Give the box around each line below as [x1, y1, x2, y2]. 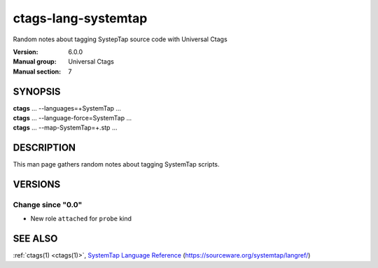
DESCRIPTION [13, 142, 76, 154]
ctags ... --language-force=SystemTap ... [13, 114, 132, 122]
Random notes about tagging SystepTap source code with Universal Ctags [13, 35, 227, 43]
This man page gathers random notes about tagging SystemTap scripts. [13, 160, 220, 169]
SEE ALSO [13, 233, 58, 245]
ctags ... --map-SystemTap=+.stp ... [13, 123, 118, 132]
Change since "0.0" [13, 200, 83, 210]
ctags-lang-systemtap [13, 10, 148, 26]
